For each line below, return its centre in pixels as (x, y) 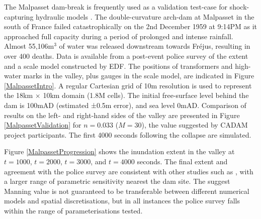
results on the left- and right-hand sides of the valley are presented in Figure (122, 115)
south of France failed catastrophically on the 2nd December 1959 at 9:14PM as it (130, 26)
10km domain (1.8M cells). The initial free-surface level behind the (146, 95)
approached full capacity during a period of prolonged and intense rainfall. (119, 36)
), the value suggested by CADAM (195, 125)
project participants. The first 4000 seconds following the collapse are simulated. (128, 134)
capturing (19, 16)
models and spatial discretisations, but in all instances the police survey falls (122, 201)
